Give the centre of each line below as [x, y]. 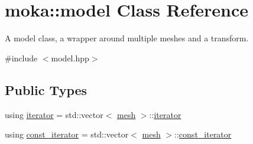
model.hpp [70, 58]
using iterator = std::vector [54, 114]
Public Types [46, 89]
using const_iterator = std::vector [67, 134]
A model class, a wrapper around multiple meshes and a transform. [127, 38]
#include [21, 58]
